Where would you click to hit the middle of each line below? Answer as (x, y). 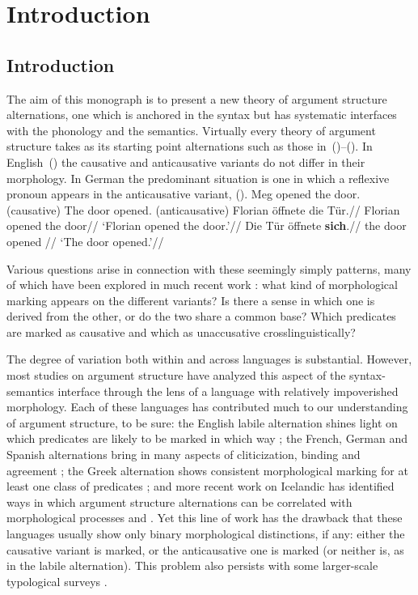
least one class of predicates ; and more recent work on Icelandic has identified (201, 486)
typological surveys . (57, 581)
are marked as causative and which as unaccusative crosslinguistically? (181, 331)
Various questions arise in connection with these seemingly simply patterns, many (209, 268)
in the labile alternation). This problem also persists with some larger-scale (192, 565)
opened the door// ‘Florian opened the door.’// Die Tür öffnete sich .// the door (207, 225)
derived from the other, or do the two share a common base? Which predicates (201, 316)
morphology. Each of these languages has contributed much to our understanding (207, 407)
